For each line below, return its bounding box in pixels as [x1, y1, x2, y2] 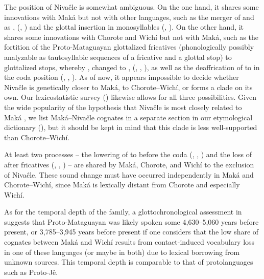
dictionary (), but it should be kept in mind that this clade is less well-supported [4, 122, 257, 133]
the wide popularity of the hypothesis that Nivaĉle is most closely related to [4, 101, 242, 112]
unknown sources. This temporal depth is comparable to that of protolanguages [4, 256, 253, 267]
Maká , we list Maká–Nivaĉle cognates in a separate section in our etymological [4, 112, 253, 122]
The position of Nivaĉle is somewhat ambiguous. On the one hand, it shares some [4, 2, 259, 12]
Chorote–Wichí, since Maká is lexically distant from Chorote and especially [4, 179, 240, 190]
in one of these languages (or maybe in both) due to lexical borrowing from [4, 246, 240, 257]
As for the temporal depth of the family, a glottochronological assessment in [4, 206, 242, 217]
